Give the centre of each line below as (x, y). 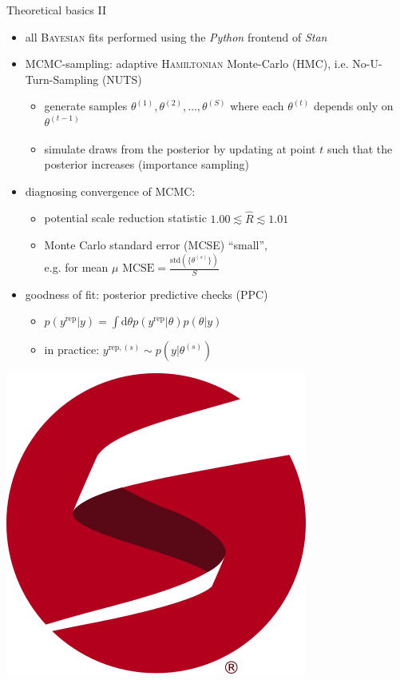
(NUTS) (122, 79)
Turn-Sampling (62, 79)
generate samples (86, 106)
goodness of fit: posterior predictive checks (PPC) (147, 294)
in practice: (72, 350)
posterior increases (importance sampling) (147, 164)
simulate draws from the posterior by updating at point (180, 148)
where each (257, 106)
